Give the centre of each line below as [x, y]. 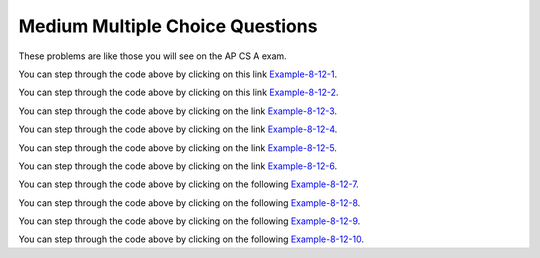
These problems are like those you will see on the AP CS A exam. [152, 56]
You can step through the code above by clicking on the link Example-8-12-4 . [178, 129]
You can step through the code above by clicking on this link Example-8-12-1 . [178, 74]
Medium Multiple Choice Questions [168, 26]
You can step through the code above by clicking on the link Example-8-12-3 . [178, 111]
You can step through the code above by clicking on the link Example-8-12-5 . [177, 147]
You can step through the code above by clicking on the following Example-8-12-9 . [189, 221]
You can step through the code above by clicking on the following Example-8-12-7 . [188, 184]
